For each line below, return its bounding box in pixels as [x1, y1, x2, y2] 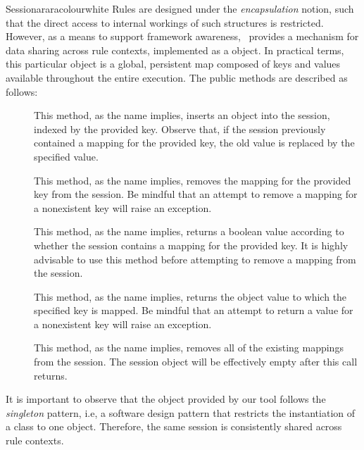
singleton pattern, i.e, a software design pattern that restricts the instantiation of [6, 405, 356, 420]
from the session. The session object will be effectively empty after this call [34, 354, 358, 369]
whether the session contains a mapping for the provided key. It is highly [34, 237, 349, 252]
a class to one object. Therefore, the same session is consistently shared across [6, 419, 342, 434]
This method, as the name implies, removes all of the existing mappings [34, 340, 344, 355]
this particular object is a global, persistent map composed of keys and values [6, 56, 341, 71]
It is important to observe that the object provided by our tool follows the [6, 392, 326, 406]
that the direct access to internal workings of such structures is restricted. [6, 15, 324, 30]
